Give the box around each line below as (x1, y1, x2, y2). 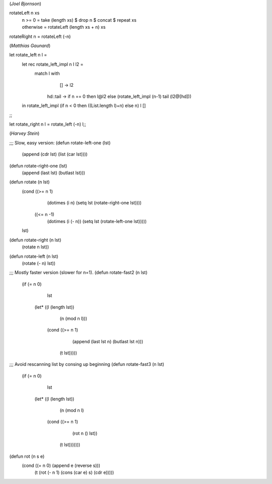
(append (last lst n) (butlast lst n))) (72, 338, 144, 344)
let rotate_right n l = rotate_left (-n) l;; (9, 121, 87, 127)
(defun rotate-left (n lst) (9, 253, 58, 259)
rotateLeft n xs (9, 10, 40, 16)
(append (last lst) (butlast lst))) (22, 170, 86, 176)
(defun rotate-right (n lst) (9, 237, 61, 243)
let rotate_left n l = (9, 52, 47, 58)
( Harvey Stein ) (9, 130, 40, 136)
